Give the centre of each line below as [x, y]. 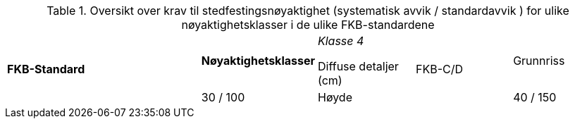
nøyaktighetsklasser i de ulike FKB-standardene [308, 25]
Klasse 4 [341, 41]
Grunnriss [539, 61]
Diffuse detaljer [358, 66]
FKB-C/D [440, 69]
